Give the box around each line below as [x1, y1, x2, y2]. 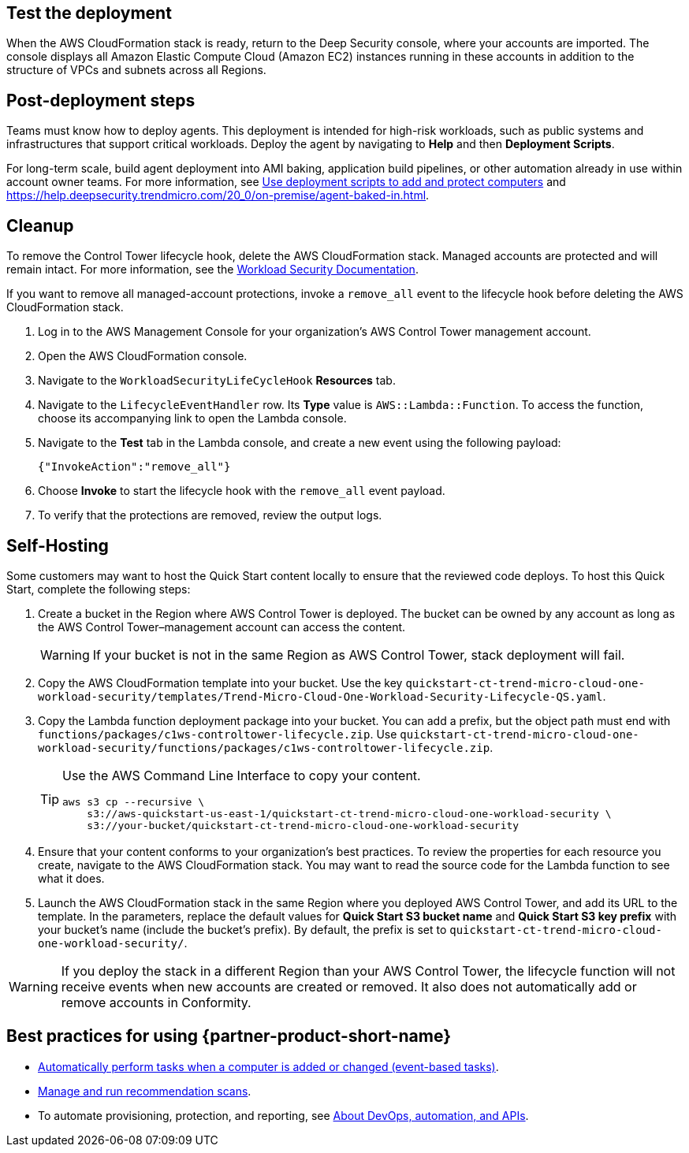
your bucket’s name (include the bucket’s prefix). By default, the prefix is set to [38, 922, 447, 936]
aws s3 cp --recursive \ [62, 795, 205, 808]
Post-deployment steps [6, 90, 196, 110]
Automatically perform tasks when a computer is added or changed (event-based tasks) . [38, 1059, 499, 1073]
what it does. [38, 871, 105, 885]
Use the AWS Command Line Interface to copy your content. [62, 767, 421, 783]
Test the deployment [6, 3, 172, 23]
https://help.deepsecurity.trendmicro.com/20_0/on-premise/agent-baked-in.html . [6, 188, 430, 203]
